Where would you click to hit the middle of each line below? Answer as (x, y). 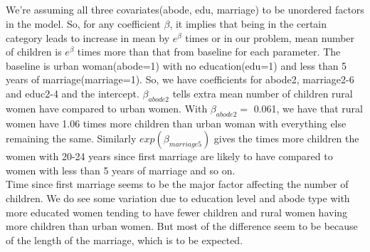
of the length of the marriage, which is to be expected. (125, 240)
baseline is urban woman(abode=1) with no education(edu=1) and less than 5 (176, 65)
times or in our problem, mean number (270, 37)
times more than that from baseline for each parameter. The (209, 52)
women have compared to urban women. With (107, 108)
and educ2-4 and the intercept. (73, 93)
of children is (34, 52)
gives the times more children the (286, 138)
